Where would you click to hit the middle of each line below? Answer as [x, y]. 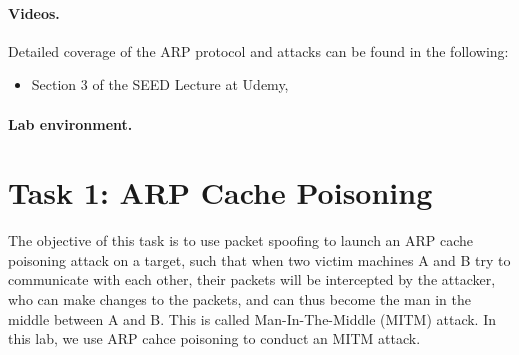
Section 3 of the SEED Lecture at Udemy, [160, 84]
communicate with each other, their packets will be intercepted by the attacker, [252, 279]
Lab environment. [70, 123]
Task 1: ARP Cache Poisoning [220, 192]
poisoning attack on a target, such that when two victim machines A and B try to [259, 259]
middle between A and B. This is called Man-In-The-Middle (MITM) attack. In [252, 318]
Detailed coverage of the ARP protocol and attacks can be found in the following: [258, 50]
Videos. [34, 12]
